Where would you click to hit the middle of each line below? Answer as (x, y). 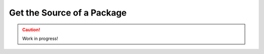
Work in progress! (40, 38)
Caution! (31, 30)
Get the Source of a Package (68, 13)
